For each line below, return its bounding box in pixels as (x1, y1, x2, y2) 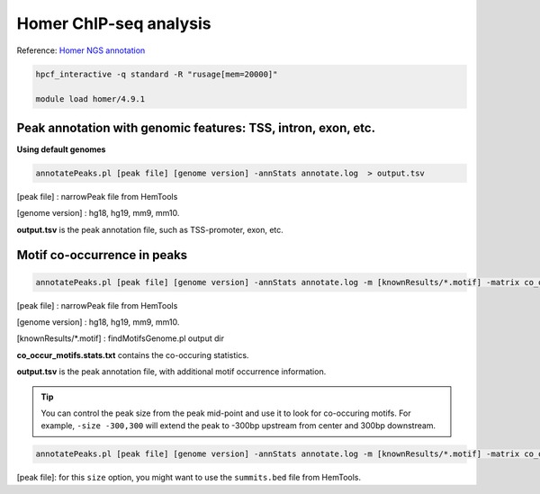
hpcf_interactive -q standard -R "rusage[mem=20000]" (35, 68, 278, 79)
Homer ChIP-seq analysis (16, 13, 211, 33)
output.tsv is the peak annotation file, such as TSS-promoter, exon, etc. (16, 224, 283, 235)
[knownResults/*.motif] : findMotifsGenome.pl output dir (16, 333, 225, 344)
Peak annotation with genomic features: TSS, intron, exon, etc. (16, 120, 376, 135)
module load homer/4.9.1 (35, 94, 146, 104)
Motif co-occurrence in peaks (16, 247, 188, 263)
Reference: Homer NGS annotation (16, 45, 146, 56)
